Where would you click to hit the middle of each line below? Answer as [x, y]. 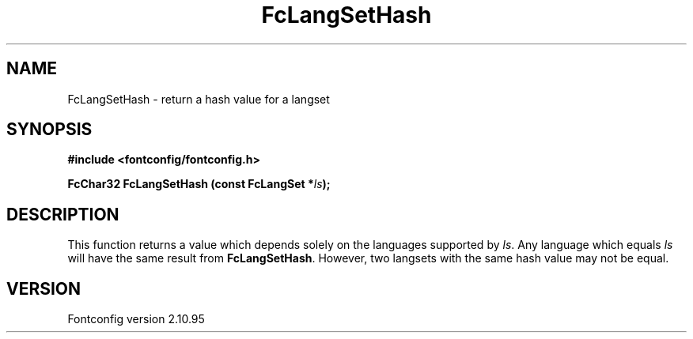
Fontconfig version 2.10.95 [136, 319]
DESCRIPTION [63, 214]
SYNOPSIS [49, 130]
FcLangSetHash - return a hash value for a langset [199, 99]
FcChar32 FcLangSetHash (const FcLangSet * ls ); [199, 184]
